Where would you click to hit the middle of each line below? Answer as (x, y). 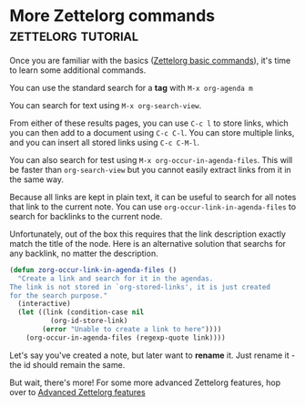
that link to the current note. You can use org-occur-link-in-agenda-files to (153, 207)
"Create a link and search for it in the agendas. (116, 279)
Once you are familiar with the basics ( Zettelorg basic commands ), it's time (150, 60)
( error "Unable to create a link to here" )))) (132, 330)
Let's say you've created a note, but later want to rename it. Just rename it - (152, 355)
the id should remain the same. (67, 364)
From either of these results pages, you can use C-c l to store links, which (149, 123)
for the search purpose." (58, 295)
